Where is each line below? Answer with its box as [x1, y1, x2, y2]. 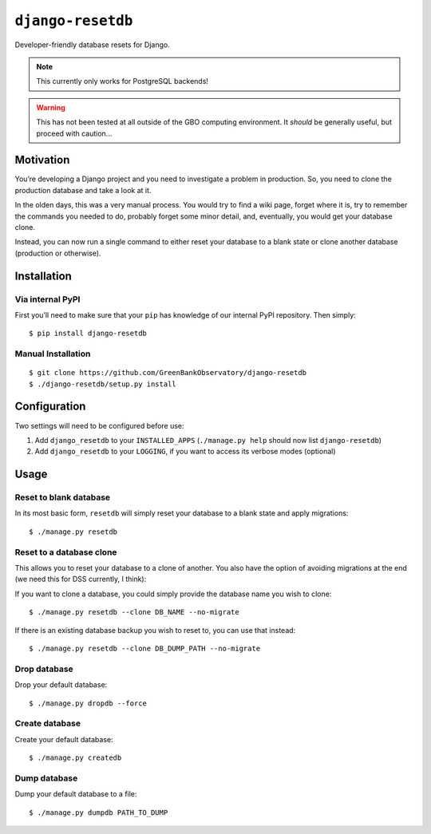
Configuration [14, 400, 86, 413]
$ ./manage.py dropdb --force [29, 698, 148, 708]
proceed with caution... [36, 128, 113, 138]
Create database [14, 718, 81, 729]
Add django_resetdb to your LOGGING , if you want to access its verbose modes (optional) [34, 447, 336, 457]
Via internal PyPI [14, 294, 81, 305]
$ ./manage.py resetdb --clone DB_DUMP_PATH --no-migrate [29, 643, 261, 653]
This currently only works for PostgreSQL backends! [36, 77, 209, 86]
